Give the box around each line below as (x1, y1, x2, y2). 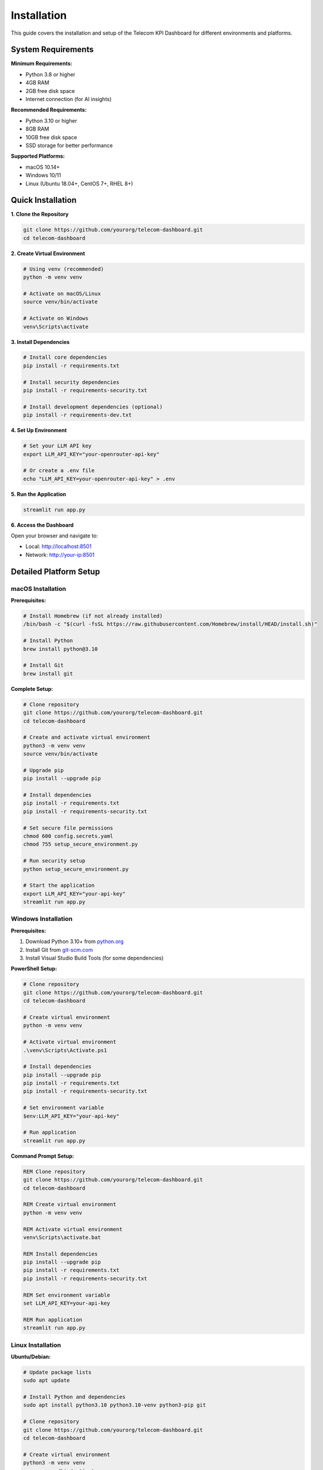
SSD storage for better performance (25, 142, 113, 149)
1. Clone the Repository (11, 211, 69, 218)
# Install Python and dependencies (23, 1394, 126, 1401)
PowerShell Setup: (11, 965, 58, 973)
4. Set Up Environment (11, 427, 67, 434)
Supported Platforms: (11, 153, 65, 160)
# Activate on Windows (23, 315, 89, 322)
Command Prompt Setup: (11, 1152, 75, 1160)
